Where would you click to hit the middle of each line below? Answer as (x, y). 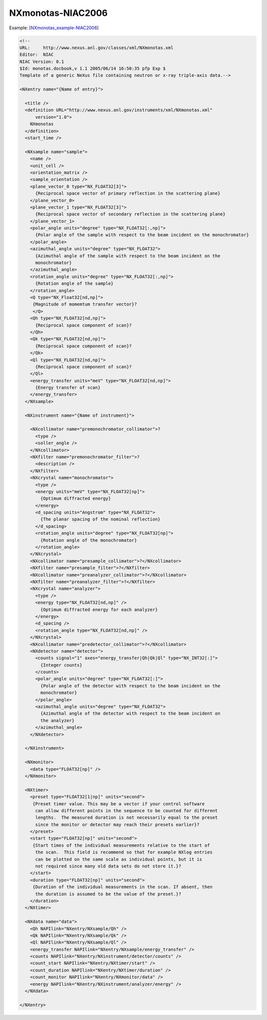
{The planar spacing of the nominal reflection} (100, 519)
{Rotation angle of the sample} (74, 283)
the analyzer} (57, 720)
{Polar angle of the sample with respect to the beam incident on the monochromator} (142, 235)
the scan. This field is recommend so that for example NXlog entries (124, 852)
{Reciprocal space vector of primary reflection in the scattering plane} (128, 194)
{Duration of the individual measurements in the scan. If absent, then (122, 887)
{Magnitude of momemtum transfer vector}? (85, 304)
